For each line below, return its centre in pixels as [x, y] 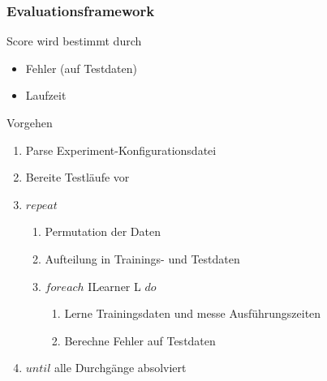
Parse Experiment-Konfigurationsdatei [121, 150]
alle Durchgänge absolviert [120, 368]
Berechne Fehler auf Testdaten [140, 340]
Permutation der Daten [103, 231]
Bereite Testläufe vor [77, 177]
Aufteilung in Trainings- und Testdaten [142, 258]
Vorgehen [30, 122]
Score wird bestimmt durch [74, 41]
